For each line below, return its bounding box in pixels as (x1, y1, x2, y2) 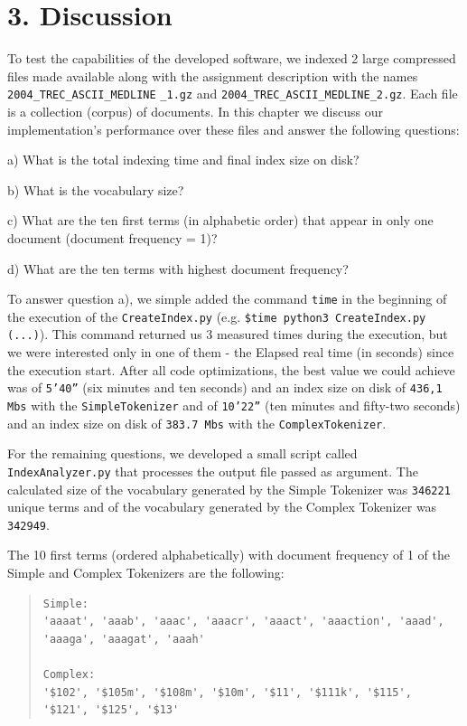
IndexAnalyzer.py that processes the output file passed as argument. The (7, 461, 418, 480)
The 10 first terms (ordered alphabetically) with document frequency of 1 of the (7, 545, 450, 564)
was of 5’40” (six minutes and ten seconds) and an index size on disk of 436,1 (7, 378, 443, 397)
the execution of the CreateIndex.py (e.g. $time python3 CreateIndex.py (7, 306, 426, 325)
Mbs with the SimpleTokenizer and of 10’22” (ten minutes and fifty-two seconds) (7, 395, 461, 414)
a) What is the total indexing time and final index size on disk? (7, 150, 360, 169)
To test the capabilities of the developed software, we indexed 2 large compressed (7, 49, 456, 68)
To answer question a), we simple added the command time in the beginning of (7, 289, 447, 308)
